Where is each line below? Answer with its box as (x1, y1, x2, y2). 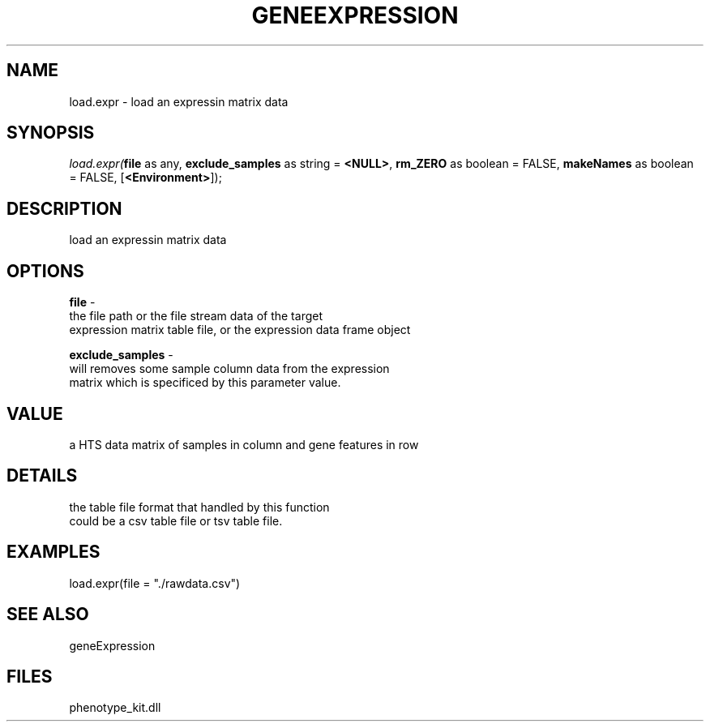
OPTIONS (6, 260, 84, 281)
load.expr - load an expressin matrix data (69, 94, 289, 109)
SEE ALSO (6, 604, 89, 625)
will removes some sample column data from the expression (69, 362, 390, 376)
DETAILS (6, 465, 78, 486)
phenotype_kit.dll (69, 700, 161, 715)
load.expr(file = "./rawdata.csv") (69, 576, 241, 590)
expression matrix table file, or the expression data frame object (69, 323, 411, 337)
